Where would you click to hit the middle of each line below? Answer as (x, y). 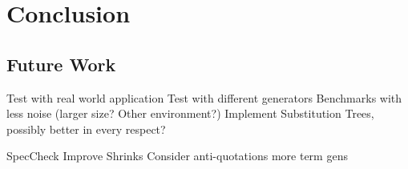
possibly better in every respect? (86, 129)
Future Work (61, 64)
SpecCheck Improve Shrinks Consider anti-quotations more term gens (177, 156)
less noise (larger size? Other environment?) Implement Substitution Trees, (190, 113)
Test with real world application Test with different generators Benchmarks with (204, 97)
